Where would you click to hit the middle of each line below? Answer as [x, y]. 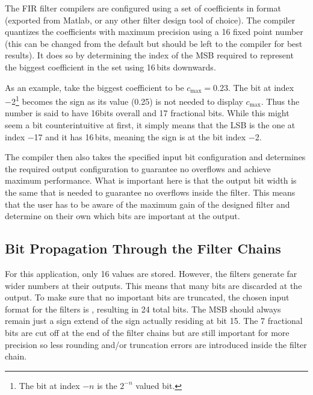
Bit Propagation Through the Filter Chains [143, 248]
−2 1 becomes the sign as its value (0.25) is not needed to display [124, 100]
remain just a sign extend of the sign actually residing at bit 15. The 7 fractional [154, 321]
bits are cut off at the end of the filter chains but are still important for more [147, 332]
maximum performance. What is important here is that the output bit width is [151, 180]
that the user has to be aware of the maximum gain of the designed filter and [147, 204]
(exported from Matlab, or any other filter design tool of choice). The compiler [150, 20]
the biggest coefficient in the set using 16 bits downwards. [110, 67]
